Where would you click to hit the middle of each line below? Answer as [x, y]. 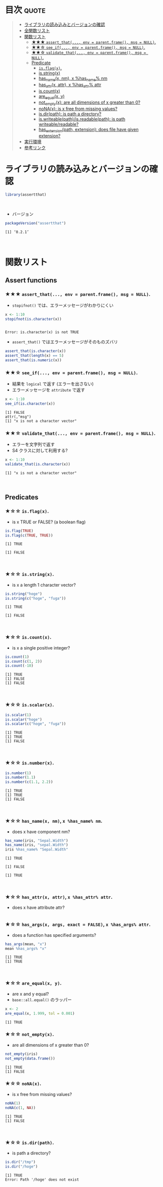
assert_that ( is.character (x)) [36, 351]
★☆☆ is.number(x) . [30, 763]
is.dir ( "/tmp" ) [20, 1162]
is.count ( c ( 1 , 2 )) [24, 661]
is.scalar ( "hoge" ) [24, 719]
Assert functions [31, 280]
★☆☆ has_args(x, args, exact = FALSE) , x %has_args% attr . [78, 925]
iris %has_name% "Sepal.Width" [37, 850]
